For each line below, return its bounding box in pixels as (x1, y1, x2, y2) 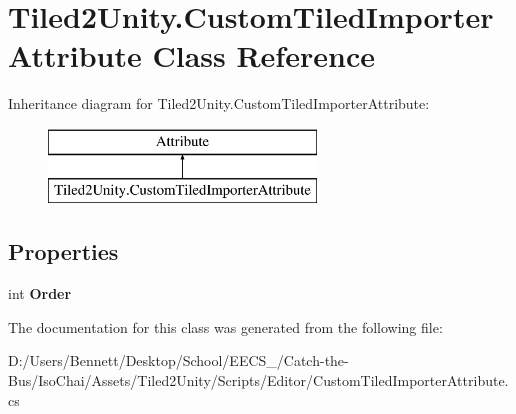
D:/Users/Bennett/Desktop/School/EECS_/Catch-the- (8, 350, 349, 371)
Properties (8, 236, 119, 267)
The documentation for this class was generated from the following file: (8, 316, 443, 337)
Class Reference (152, 35, 375, 76)
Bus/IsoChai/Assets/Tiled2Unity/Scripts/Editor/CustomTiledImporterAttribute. (8, 370, 509, 391)
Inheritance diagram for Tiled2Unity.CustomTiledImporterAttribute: (8, 93, 430, 114)
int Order (8, 283, 72, 304)
